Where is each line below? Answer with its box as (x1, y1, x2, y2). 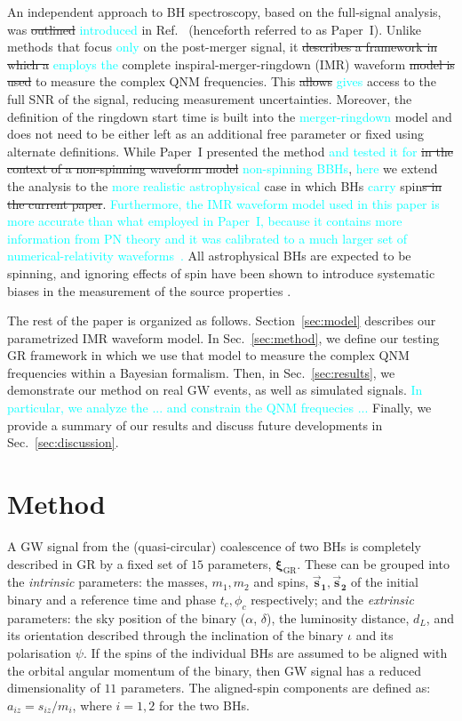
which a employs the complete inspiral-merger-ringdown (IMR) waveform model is (7, 54, 455, 73)
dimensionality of (7, 678, 100, 697)
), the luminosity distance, (267, 608, 410, 627)
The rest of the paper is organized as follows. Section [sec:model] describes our (7, 311, 436, 330)
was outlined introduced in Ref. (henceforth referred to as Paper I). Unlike (7, 20, 421, 38)
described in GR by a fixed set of (7, 554, 187, 573)
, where (72, 695, 112, 714)
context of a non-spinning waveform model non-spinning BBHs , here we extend (7, 159, 438, 178)
